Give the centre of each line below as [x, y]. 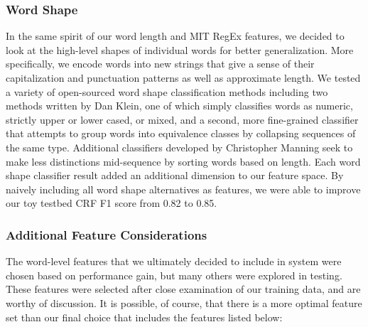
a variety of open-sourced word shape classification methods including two [167, 91]
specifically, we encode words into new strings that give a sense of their [160, 64]
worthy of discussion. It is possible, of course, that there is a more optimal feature [184, 302]
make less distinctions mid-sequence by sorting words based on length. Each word [183, 161]
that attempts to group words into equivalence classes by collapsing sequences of [181, 133]
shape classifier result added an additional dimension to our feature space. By [175, 175]
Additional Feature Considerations [107, 234]
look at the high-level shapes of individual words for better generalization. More [180, 49]
